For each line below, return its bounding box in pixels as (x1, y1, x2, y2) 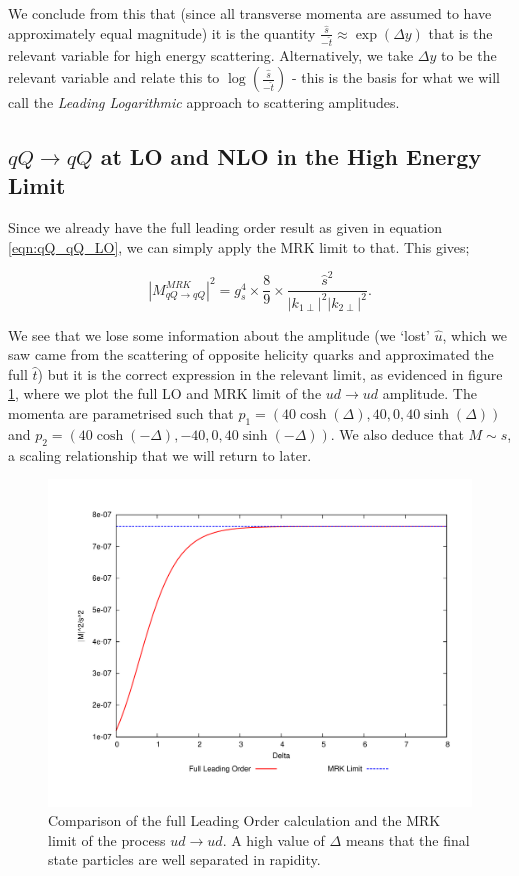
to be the (441, 45, 497, 66)
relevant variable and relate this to (8, 67, 220, 88)
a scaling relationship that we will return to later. (8, 444, 312, 465)
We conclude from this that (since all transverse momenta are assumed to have (8, 3, 492, 23)
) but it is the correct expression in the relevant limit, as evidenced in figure (37, 363, 503, 384)
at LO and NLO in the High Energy (100, 141, 482, 172)
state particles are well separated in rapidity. (48, 849, 321, 870)
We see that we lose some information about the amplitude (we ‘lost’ (8, 324, 430, 345)
